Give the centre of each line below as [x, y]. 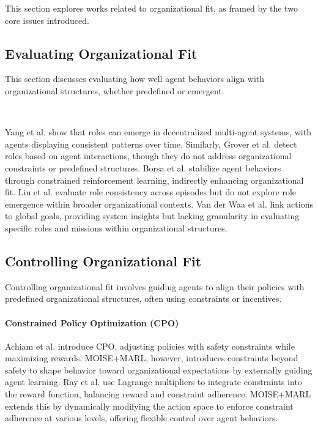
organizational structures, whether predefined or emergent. [115, 90]
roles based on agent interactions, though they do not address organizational [148, 156]
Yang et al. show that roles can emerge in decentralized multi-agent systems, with [158, 132]
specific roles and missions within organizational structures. [116, 227]
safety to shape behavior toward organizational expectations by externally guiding [159, 370]
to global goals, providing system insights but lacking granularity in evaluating [152, 216]
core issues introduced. [47, 20]
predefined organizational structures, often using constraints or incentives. [143, 298]
